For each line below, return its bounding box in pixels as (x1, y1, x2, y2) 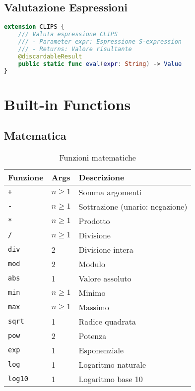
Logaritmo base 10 (78, 373, 143, 385)
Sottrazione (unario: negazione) (78, 200, 188, 212)
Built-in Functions (4, 94, 131, 114)
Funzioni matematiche (59, 151, 136, 163)
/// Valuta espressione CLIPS (18, 31, 118, 38)
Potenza (78, 330, 107, 341)
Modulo (78, 258, 105, 270)
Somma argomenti (78, 186, 142, 198)
